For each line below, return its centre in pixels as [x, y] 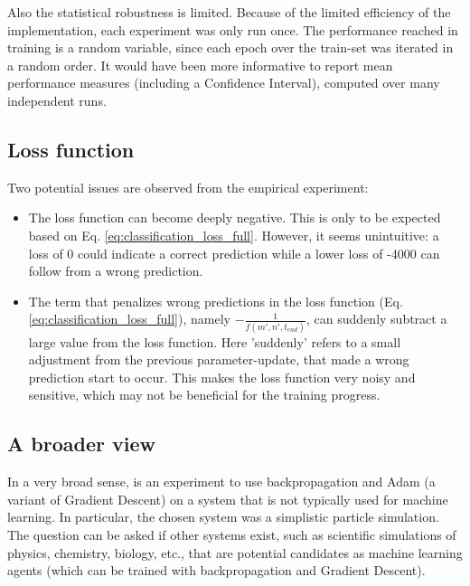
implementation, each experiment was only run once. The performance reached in [233, 29]
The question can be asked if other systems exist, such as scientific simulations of [232, 534]
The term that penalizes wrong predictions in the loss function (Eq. [216, 301]
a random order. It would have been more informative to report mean [200, 65]
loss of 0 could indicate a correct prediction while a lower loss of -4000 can [234, 253]
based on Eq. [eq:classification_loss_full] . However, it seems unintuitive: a [234, 235]
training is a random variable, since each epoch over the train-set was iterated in [230, 47]
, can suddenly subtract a [377, 319]
